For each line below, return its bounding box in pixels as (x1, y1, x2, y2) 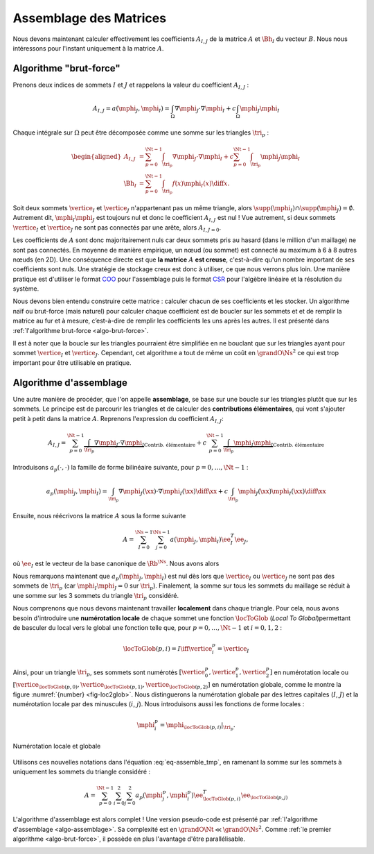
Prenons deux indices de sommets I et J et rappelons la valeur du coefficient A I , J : (12, 80, 249, 90)
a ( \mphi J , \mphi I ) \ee (170, 535, 231, 545)
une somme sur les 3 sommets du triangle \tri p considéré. (12, 591, 179, 601)
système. (12, 284, 39, 293)
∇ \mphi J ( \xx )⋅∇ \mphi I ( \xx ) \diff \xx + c (118, 487, 229, 497)
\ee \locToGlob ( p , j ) (240, 792, 288, 801)
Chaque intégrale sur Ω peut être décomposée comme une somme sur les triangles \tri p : (12, 128, 269, 138)
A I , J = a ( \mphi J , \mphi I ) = (92, 104, 170, 114)
